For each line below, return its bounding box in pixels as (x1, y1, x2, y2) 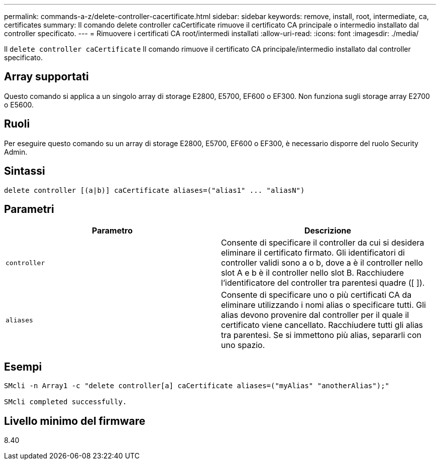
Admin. (4, 147, 28, 156)
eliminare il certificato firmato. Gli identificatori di (221, 248, 405, 258)
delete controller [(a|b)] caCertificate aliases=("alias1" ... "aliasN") (4, 186, 305, 194)
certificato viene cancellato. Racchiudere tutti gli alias (221, 320, 423, 330)
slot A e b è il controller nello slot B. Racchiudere (221, 268, 404, 278)
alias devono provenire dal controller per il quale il (221, 310, 409, 320)
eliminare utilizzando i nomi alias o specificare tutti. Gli (221, 300, 426, 310)
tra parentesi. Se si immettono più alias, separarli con (221, 330, 421, 340)
